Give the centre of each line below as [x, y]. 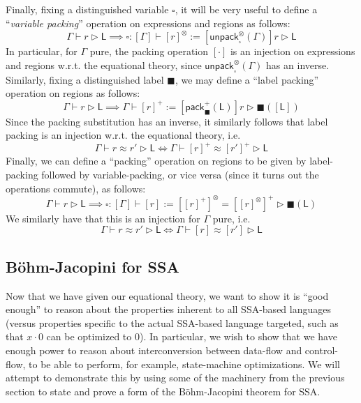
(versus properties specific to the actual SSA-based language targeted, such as [172, 322]
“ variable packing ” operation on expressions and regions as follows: [148, 23]
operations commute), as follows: [76, 188]
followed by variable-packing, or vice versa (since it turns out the [180, 175]
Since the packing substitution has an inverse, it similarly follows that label [167, 121]
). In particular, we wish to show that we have [238, 336]
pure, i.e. [231, 218]
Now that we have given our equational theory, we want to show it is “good [167, 295]
